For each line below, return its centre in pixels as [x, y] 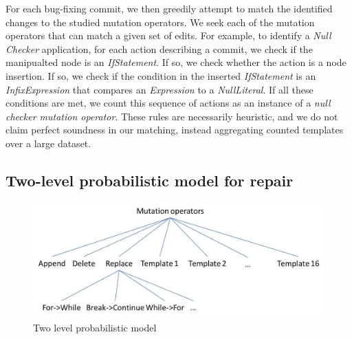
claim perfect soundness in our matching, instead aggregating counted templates [175, 130]
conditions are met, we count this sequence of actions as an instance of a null [168, 103]
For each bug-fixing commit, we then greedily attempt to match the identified [169, 8]
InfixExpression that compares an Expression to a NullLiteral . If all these [159, 89]
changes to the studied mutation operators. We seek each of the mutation [160, 22]
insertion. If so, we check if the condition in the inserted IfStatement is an [161, 75]
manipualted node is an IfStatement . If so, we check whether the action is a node [176, 62]
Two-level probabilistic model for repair [150, 180]
